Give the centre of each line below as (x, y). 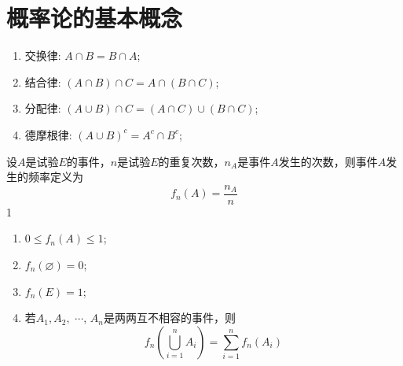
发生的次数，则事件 (328, 161)
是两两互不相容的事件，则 (169, 318)
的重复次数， (191, 161)
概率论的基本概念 (95, 18)
